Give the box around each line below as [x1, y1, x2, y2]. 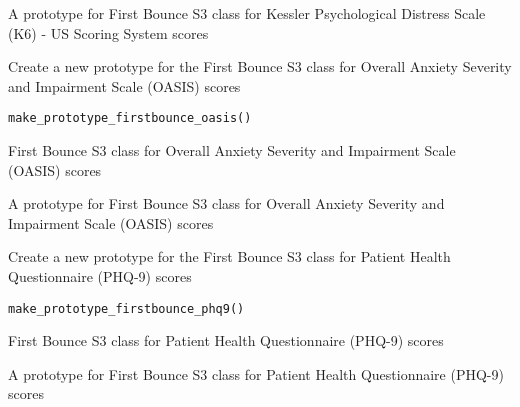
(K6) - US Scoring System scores [8, 22, 209, 43]
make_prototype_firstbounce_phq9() [8, 301, 245, 316]
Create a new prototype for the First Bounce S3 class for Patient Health [8, 246, 451, 267]
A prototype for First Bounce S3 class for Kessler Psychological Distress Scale [8, 3, 486, 23]
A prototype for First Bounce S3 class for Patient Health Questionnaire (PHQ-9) [8, 363, 504, 384]
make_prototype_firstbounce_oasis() [8, 111, 252, 126]
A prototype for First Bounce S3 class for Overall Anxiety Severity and [8, 193, 445, 214]
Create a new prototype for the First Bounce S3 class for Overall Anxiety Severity [8, 56, 512, 77]
